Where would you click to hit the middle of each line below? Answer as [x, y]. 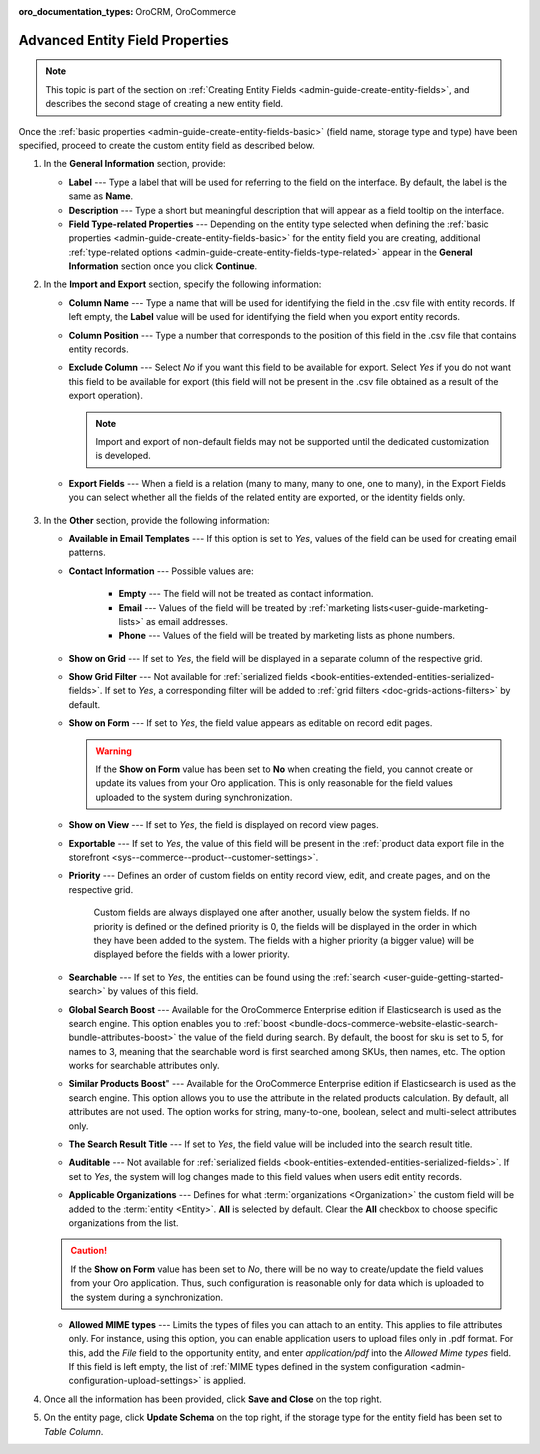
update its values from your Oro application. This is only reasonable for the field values [274, 783]
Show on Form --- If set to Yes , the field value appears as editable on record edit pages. [250, 723]
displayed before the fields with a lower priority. [191, 954]
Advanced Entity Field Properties [123, 40]
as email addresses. [187, 621]
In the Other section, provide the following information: [156, 520]
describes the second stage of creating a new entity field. [164, 104]
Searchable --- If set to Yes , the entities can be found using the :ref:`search [224, 977]
